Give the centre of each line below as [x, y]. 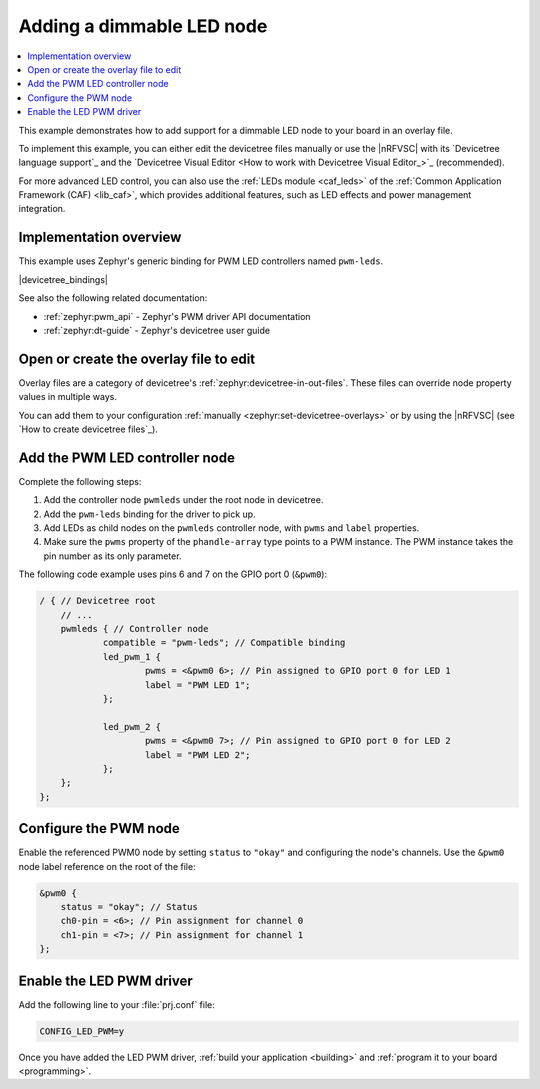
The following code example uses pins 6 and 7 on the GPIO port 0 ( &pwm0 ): [173, 574]
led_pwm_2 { [132, 726]
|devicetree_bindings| [63, 279]
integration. [42, 209]
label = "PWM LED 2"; [198, 754]
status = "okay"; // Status [129, 906]
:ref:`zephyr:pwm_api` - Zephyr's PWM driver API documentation [177, 316]
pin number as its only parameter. [112, 556]
